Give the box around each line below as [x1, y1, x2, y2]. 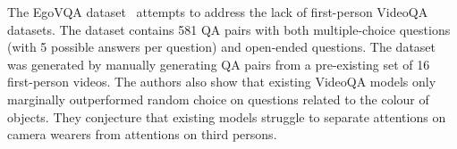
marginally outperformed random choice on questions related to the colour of [7, 89, 429, 108]
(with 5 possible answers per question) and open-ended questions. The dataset [7, 37, 436, 56]
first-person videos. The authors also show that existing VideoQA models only [7, 72, 436, 91]
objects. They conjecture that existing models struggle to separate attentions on [7, 107, 446, 126]
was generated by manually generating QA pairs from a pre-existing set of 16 [7, 54, 430, 73]
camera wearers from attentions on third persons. [7, 125, 277, 144]
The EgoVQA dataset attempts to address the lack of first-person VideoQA [7, 3, 428, 21]
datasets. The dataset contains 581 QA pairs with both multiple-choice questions [7, 20, 451, 38]
